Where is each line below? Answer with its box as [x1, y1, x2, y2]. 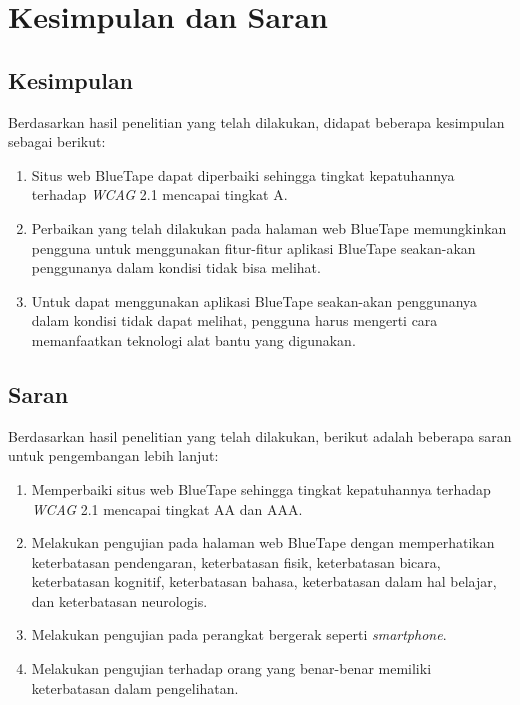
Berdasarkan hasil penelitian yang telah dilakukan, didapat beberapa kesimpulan [8, 111, 505, 132]
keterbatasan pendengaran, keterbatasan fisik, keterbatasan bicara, [31, 551, 441, 572]
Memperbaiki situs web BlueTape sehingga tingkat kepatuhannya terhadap [31, 478, 491, 499]
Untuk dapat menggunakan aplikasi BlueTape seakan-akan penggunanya [31, 290, 478, 311]
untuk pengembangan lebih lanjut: [8, 445, 219, 466]
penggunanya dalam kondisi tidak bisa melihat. [31, 257, 321, 278]
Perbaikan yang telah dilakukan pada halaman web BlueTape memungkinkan [31, 217, 507, 238]
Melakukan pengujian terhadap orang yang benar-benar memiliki [31, 658, 432, 679]
